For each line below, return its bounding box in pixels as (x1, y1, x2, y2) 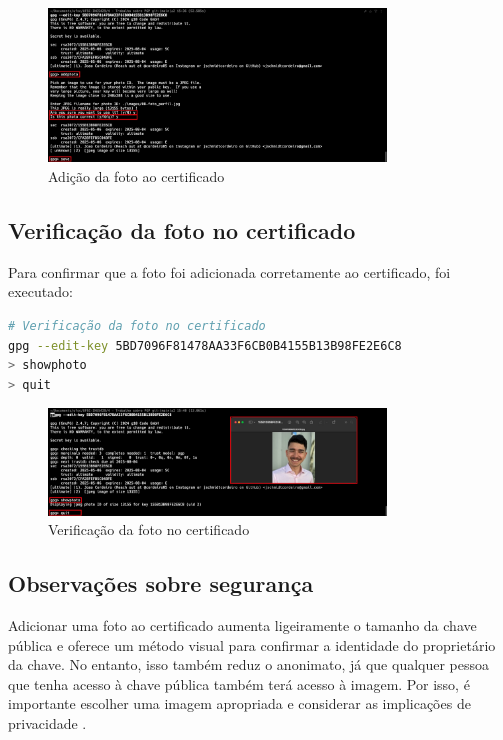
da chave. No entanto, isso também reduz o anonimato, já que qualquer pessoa (8, 654, 490, 675)
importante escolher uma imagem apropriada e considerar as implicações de (8, 693, 471, 714)
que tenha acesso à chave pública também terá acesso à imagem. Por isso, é (8, 673, 470, 694)
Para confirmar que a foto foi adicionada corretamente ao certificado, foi (8, 261, 451, 282)
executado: (8, 281, 73, 302)
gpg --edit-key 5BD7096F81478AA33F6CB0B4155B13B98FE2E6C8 (8, 338, 402, 353)
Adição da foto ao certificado (48, 165, 225, 186)
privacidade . (8, 712, 87, 733)
